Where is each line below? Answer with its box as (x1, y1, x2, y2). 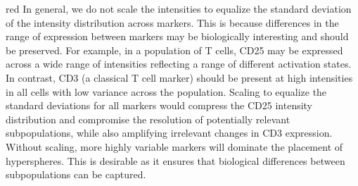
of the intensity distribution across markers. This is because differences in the (6, 15, 339, 30)
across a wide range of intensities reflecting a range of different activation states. (6, 56, 352, 71)
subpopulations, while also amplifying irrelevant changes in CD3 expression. (6, 125, 333, 140)
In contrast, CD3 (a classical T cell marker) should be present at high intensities (6, 70, 353, 85)
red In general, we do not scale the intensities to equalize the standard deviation (6, 1, 352, 15)
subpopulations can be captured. (6, 167, 146, 182)
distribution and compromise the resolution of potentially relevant (6, 111, 290, 126)
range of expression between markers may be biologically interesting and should (6, 29, 349, 44)
